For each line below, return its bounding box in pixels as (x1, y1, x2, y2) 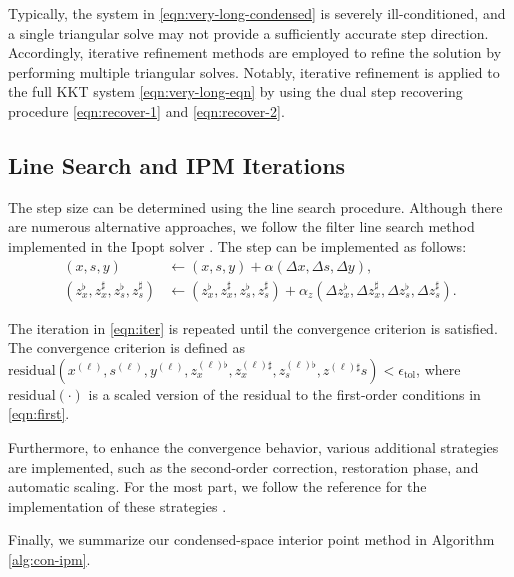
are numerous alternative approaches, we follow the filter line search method (8, 216, 475, 237)
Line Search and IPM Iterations (8, 149, 346, 180)
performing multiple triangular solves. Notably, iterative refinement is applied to (8, 61, 500, 82)
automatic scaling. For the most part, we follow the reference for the (8, 476, 427, 497)
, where (416, 358, 461, 379)
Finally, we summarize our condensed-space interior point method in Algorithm (8, 529, 495, 550)
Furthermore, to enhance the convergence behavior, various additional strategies (8, 436, 499, 457)
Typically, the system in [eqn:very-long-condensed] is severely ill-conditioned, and (8, 3, 506, 23)
